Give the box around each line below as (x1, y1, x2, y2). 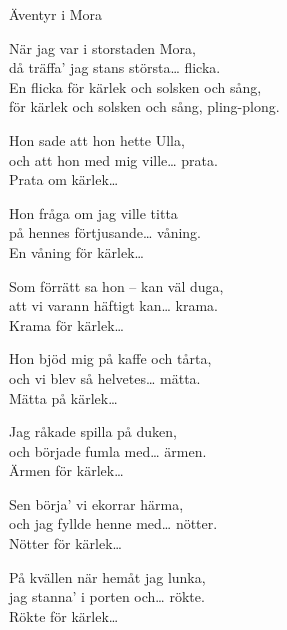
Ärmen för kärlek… (9, 460, 124, 481)
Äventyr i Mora (9, 4, 103, 24)
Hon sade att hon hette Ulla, (9, 129, 185, 150)
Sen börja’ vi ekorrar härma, (9, 493, 184, 514)
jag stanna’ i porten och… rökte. (9, 586, 205, 607)
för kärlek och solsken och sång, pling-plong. (9, 96, 280, 117)
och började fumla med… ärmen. (9, 440, 207, 461)
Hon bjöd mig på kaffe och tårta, (9, 348, 212, 369)
